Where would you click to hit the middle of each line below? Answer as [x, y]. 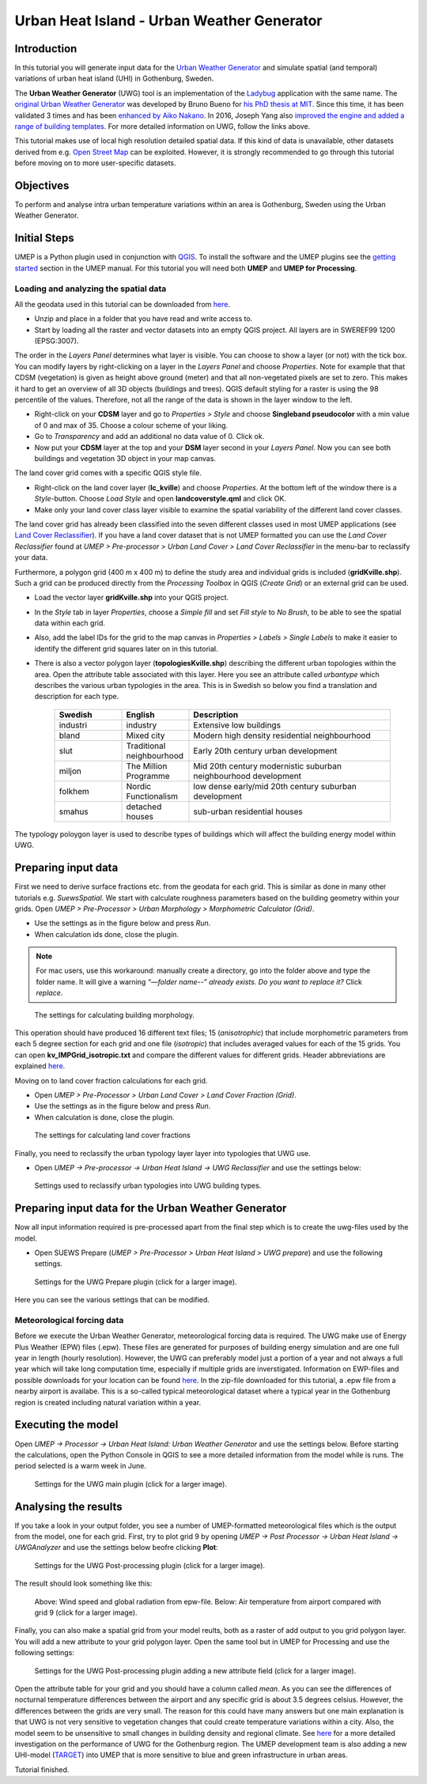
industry [142, 725]
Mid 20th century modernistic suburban [267, 765]
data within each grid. [70, 623]
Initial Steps [44, 238]
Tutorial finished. [42, 1769]
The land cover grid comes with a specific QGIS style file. [108, 473]
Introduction [46, 49]
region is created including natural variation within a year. [108, 1402]
